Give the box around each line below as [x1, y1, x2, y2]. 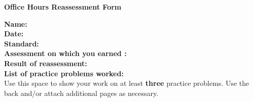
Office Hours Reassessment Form [4, 2, 122, 12]
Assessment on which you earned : [4, 48, 127, 59]
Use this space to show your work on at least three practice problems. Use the [4, 78, 249, 88]
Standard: [4, 38, 39, 48]
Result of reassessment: [4, 58, 87, 68]
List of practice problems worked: [4, 68, 124, 78]
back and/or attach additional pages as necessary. [4, 87, 159, 98]
